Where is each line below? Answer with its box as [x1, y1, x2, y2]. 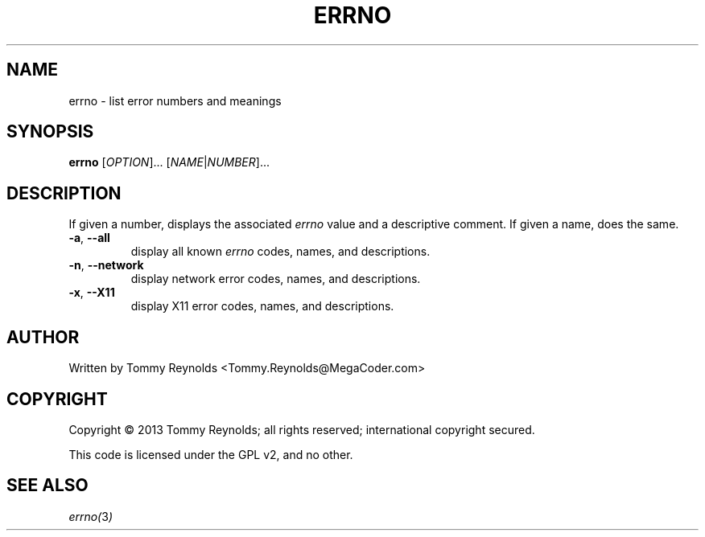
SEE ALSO [6, 475, 89, 496]
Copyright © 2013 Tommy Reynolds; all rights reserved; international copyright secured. [68, 422, 535, 437]
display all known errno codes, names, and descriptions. [130, 244, 431, 259]
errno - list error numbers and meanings [68, 93, 282, 108]
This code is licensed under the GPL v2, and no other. [68, 447, 353, 461]
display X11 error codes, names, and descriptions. [130, 299, 394, 314]
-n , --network [68, 258, 144, 273]
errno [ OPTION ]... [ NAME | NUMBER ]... [68, 155, 270, 170]
